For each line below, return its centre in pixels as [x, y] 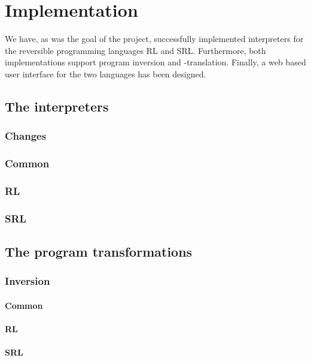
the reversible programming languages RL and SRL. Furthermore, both [135, 50]
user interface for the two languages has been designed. [106, 73]
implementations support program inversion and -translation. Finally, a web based [155, 62]
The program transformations [99, 252]
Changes [26, 136]
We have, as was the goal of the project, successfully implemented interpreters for [154, 39]
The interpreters [57, 106]
